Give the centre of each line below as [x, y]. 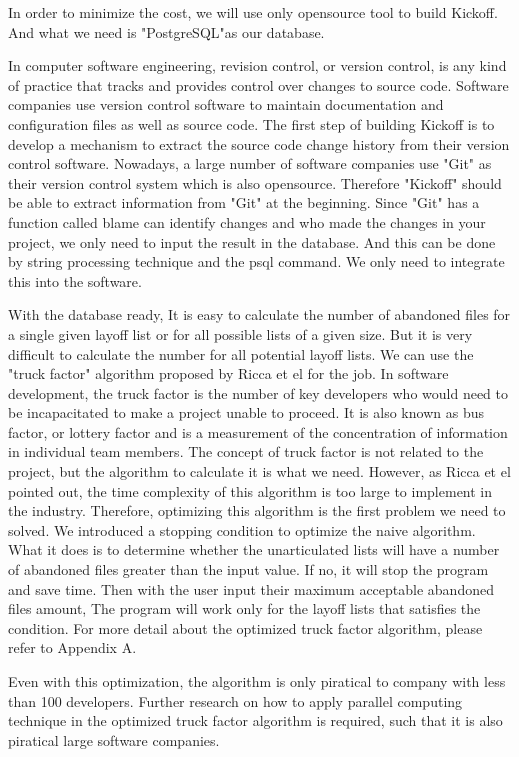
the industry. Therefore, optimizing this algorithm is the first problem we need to [257, 510]
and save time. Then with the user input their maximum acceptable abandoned [251, 588]
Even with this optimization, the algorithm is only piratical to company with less [257, 681]
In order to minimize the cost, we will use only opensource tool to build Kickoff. [253, 12]
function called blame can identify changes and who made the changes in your [247, 221]
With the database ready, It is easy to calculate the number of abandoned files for [259, 314]
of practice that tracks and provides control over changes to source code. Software [258, 84]
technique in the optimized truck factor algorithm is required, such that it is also [255, 720]
